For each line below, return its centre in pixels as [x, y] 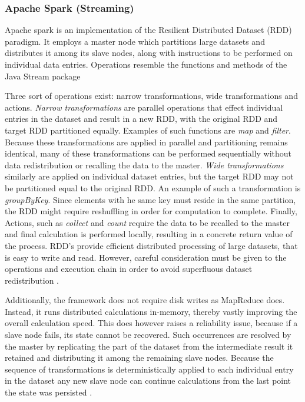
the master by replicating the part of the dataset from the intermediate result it [149, 346]
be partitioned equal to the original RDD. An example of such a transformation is [153, 187]
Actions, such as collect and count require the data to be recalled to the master [147, 222]
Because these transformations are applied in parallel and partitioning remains [146, 142]
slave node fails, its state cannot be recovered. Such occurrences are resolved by [148, 335]
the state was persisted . [49, 392]
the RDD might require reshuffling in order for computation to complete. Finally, [151, 211]
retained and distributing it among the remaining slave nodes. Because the [139, 358]
